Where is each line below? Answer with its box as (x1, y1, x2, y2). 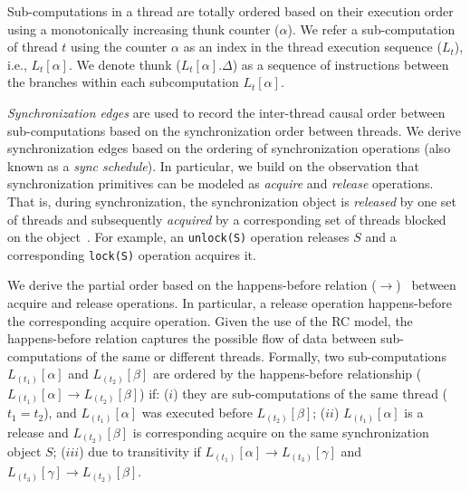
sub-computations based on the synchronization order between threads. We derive (7, 120, 462, 139)
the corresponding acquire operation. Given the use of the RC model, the (7, 311, 413, 330)
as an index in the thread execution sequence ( (183, 37, 442, 56)
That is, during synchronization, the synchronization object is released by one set (7, 191, 457, 210)
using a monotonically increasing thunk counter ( (7, 19, 280, 38)
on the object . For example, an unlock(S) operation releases (7, 227, 350, 246)
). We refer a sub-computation (287, 19, 456, 38)
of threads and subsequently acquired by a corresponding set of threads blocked (7, 209, 446, 228)
